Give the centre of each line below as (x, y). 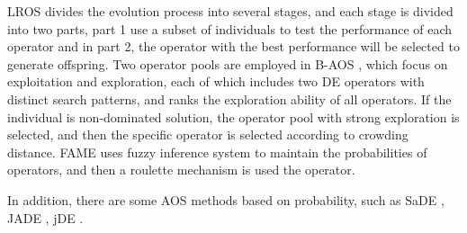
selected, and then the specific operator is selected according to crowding (208, 134)
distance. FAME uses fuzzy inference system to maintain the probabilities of (217, 152)
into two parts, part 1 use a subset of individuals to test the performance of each (230, 28)
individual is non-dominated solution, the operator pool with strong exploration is (233, 116)
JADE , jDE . (45, 217)
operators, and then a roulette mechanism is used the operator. (181, 170)
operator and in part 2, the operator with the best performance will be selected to (233, 46)
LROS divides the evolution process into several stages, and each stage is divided (230, 11)
